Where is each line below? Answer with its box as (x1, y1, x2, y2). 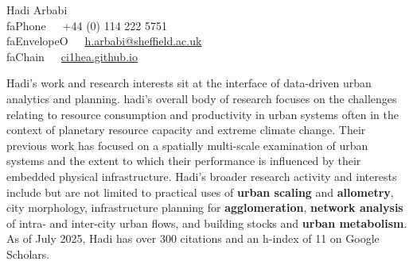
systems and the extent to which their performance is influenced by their (6, 152, 361, 169)
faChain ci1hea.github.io (6, 48, 138, 64)
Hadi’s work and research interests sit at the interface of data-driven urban (6, 75, 372, 91)
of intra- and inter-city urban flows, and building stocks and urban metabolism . (6, 214, 407, 231)
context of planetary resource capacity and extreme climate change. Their (6, 121, 366, 138)
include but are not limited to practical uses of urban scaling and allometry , (6, 183, 394, 200)
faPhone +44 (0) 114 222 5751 (6, 17, 168, 33)
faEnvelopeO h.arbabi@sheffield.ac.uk (6, 33, 202, 49)
